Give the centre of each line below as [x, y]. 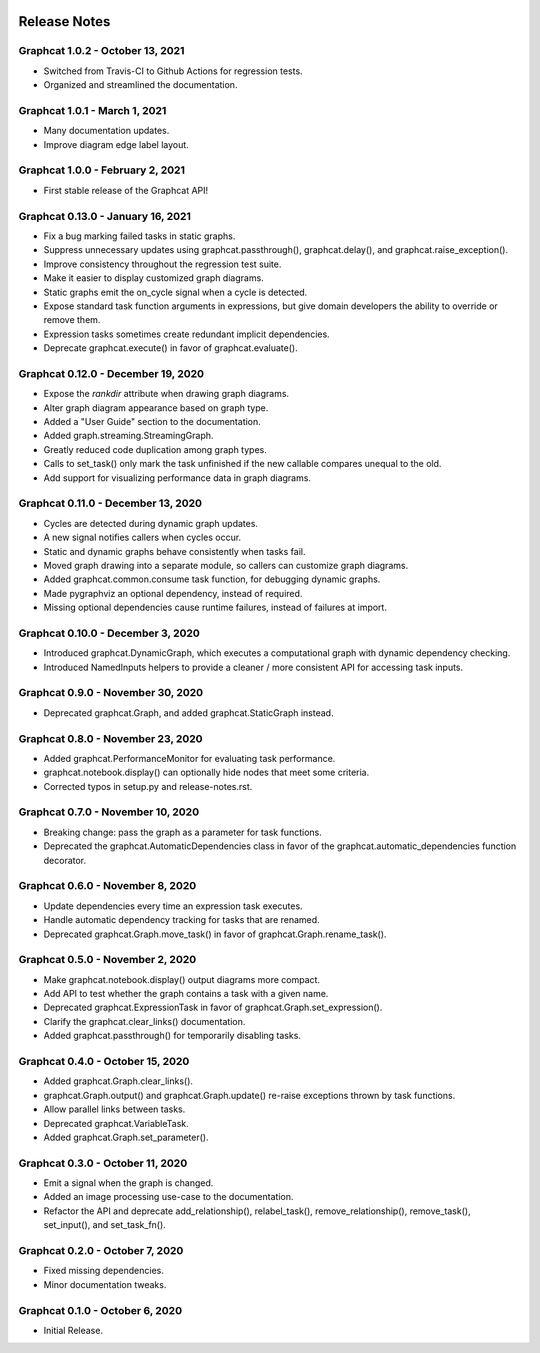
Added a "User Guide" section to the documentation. [152, 422]
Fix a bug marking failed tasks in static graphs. [139, 236]
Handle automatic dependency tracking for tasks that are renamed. [181, 920]
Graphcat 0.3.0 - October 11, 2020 [103, 1163]
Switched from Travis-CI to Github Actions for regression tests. [173, 71]
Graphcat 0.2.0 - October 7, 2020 [101, 1250]
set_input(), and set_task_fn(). [105, 1225]
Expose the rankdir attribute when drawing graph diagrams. [166, 394]
